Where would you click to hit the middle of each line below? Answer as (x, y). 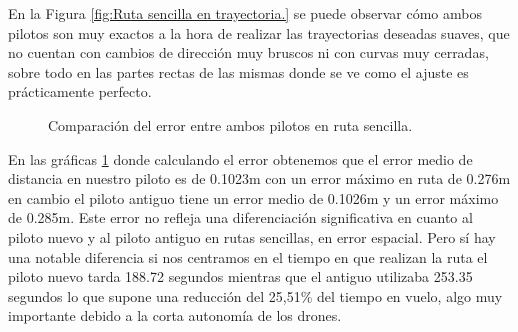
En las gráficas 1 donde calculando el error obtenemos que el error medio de (240, 158)
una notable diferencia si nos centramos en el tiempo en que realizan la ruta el (248, 256)
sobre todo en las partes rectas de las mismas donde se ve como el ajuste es (238, 71)
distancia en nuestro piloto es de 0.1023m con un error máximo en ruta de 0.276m (259, 178)
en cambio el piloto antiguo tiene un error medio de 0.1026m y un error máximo (253, 197)
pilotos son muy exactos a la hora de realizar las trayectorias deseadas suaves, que (259, 32)
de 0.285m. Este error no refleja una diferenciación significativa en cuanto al (240, 217)
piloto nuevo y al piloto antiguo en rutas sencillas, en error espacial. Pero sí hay (252, 236)
